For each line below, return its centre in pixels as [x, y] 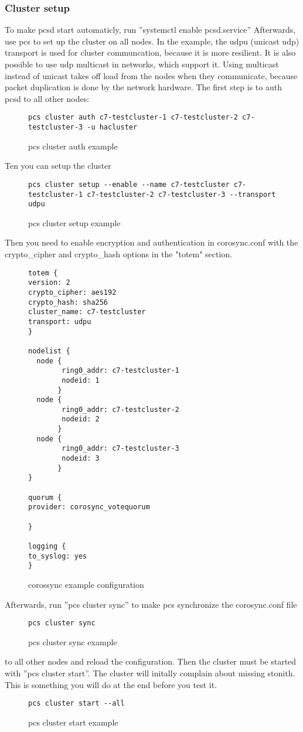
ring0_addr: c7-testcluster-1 [120, 371]
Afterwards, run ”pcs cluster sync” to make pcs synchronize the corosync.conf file [151, 604]
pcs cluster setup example [74, 222]
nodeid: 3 [81, 459]
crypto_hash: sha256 [68, 302]
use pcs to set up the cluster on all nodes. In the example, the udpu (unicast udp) [152, 41]
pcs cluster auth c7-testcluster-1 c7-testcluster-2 [133, 118]
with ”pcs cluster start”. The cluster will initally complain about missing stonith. [150, 673]
